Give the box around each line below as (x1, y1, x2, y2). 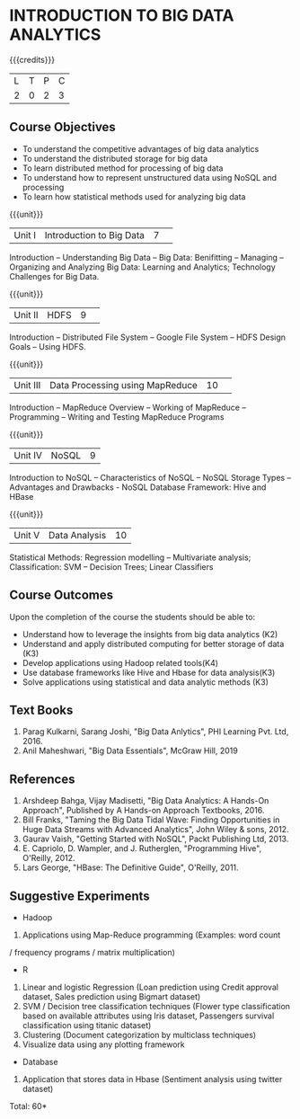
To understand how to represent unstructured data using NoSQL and (22, 172, 277, 182)
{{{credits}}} (9, 54, 56, 65)
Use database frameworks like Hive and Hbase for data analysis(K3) (22, 667, 276, 678)
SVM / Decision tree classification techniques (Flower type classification (22, 1001, 290, 1011)
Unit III (13, 378, 41, 391)
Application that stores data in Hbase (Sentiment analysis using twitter (22, 1074, 283, 1084)
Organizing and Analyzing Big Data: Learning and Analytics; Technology (9, 262, 276, 272)
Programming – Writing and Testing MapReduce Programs (9, 411, 225, 422)
